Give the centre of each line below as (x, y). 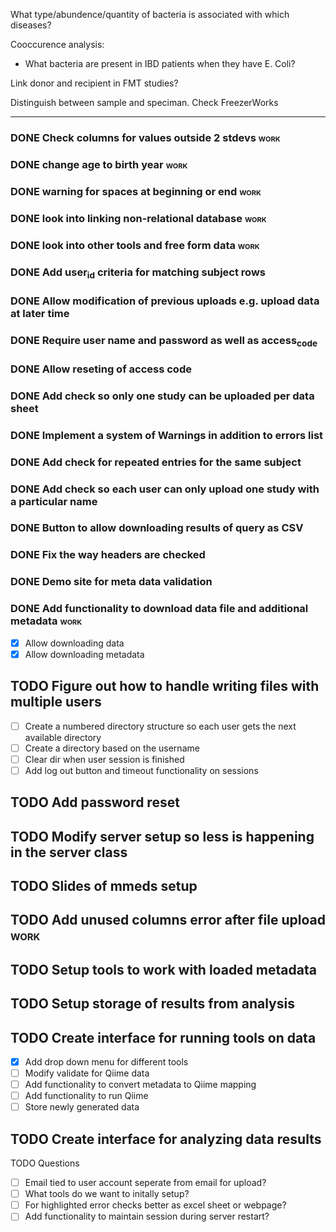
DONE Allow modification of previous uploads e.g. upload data (165, 301)
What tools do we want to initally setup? (107, 1194)
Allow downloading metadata (84, 654)
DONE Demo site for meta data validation (111, 582)
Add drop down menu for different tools (106, 1061)
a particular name (54, 501)
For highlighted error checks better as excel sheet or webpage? (155, 1205)
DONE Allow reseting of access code (101, 369)
